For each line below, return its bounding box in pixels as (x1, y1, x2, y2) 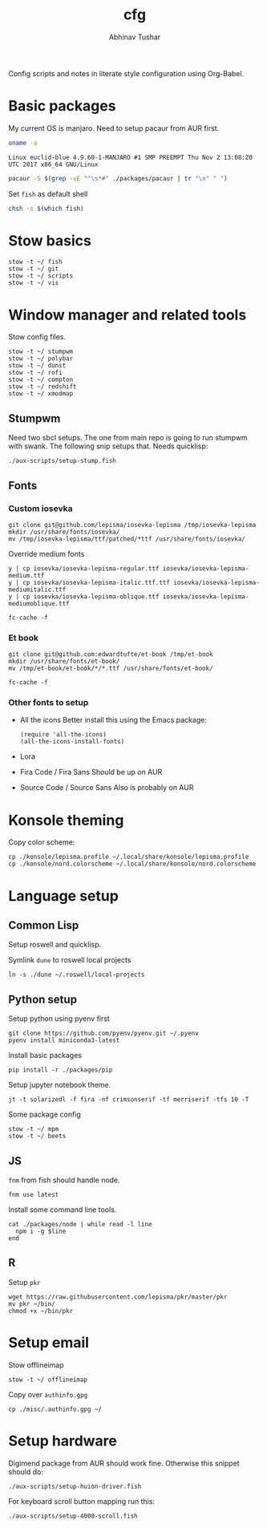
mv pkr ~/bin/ (8, 1299, 56, 1308)
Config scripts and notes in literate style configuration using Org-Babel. (8, 68, 245, 78)
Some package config (8, 1109, 82, 1120)
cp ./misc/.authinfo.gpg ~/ (8, 1405, 103, 1413)
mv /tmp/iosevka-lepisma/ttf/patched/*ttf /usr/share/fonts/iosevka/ (8, 535, 246, 543)
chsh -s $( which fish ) (8, 205, 84, 213)
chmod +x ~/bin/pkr (8, 1307, 74, 1315)
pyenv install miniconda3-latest (8, 1036, 120, 1044)
